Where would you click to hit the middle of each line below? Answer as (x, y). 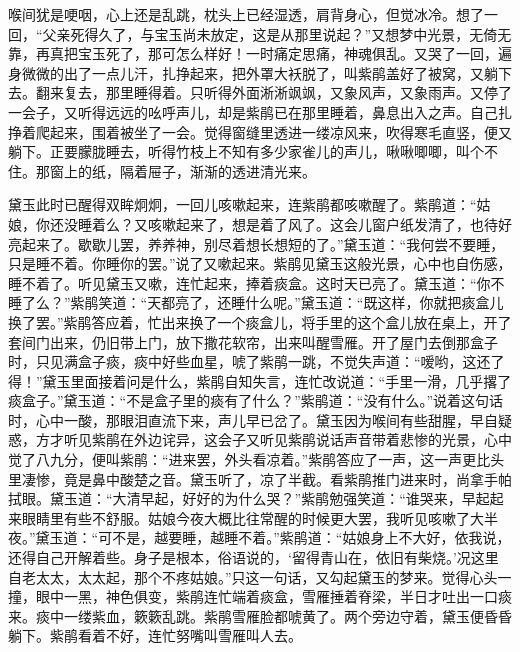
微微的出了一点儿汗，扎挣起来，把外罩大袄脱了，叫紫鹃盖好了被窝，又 (252, 72)
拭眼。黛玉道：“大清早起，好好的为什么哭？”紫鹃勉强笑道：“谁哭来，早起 (249, 498)
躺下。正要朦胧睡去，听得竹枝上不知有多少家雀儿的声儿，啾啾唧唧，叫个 (246, 151)
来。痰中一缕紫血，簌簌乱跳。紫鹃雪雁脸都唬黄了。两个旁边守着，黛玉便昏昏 (260, 615)
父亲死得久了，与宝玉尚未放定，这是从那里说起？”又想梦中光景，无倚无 (277, 33)
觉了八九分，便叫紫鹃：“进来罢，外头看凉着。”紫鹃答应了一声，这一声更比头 (256, 459)
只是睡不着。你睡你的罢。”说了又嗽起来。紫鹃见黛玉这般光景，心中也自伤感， (260, 263)
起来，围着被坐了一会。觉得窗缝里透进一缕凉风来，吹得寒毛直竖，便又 (280, 131)
